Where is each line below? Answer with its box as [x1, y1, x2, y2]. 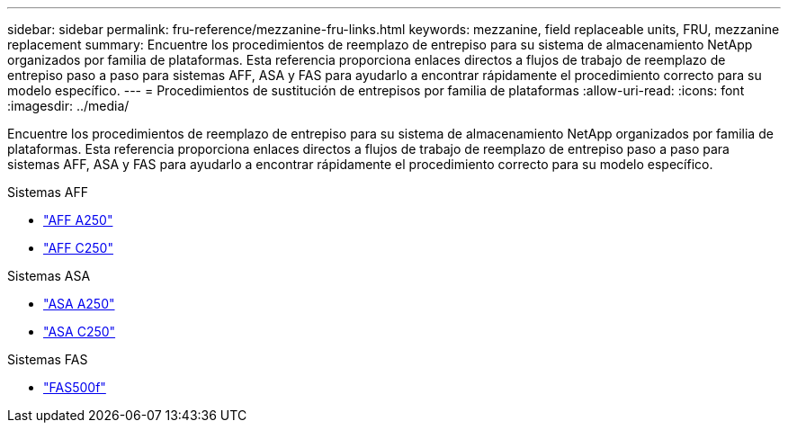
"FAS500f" [43, 380, 106, 395]
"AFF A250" [43, 212, 113, 228]
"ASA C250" [43, 324, 116, 339]
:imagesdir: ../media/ [7, 98, 130, 113]
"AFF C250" [43, 240, 113, 255]
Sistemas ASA [7, 268, 91, 283]
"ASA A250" [43, 296, 115, 311]
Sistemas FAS [7, 352, 88, 367]
